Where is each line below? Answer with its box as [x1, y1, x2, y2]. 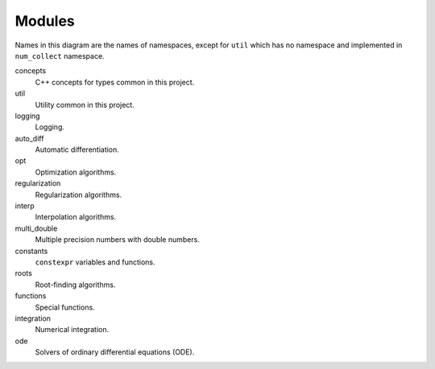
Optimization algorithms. [35, 167, 117, 177]
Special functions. [35, 302, 96, 312]
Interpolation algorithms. [35, 212, 117, 222]
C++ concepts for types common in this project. [35, 77, 195, 87]
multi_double [14, 223, 58, 233]
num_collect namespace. [14, 51, 105, 60]
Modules [14, 12, 76, 30]
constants [14, 246, 48, 256]
